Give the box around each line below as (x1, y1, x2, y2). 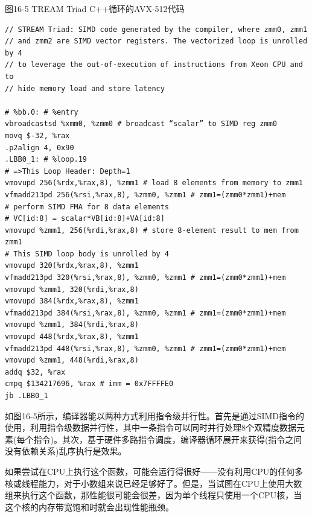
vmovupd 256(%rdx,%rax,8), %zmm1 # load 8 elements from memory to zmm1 (5, 179, 303, 188)
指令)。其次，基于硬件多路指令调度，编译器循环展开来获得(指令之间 (33, 433, 302, 445)
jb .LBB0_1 (5, 392, 48, 400)
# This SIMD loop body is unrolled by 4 (5, 249, 170, 258)
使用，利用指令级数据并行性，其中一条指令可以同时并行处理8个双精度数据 (5, 421, 296, 434)
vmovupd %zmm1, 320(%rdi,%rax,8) (5, 285, 139, 294)
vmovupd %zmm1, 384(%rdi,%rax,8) (5, 320, 139, 329)
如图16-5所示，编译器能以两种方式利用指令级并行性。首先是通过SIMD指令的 (5, 409, 305, 422)
